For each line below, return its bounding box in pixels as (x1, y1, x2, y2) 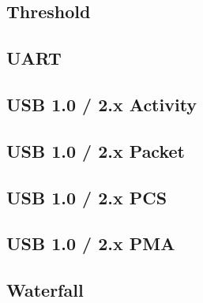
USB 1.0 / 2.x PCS (6, 185, 167, 209)
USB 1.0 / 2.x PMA (6, 231, 175, 256)
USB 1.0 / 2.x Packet (6, 138, 185, 163)
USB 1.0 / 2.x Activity (6, 92, 197, 116)
